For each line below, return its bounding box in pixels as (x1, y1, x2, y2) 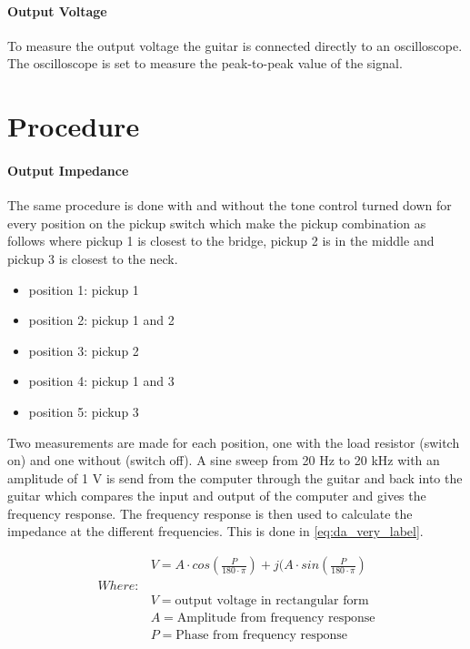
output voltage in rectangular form (175, 594, 369, 608)
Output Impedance (7, 160, 129, 179)
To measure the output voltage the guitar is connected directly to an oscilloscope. (7, 35, 463, 55)
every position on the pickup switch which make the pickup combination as (7, 213, 426, 232)
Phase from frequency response (175, 629, 348, 643)
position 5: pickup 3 (28, 401, 139, 421)
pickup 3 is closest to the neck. (7, 248, 178, 268)
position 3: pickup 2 (28, 340, 139, 360)
